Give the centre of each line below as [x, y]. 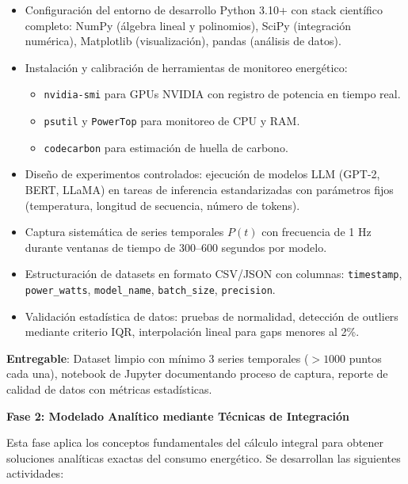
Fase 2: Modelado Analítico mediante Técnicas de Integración [178, 415]
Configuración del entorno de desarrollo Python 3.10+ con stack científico [204, 10]
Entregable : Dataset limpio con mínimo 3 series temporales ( [158, 358]
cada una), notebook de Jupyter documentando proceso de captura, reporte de [197, 373]
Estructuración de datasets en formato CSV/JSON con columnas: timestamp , [214, 274]
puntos [365, 358]
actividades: [35, 473]
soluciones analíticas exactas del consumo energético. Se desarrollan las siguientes [204, 457]
